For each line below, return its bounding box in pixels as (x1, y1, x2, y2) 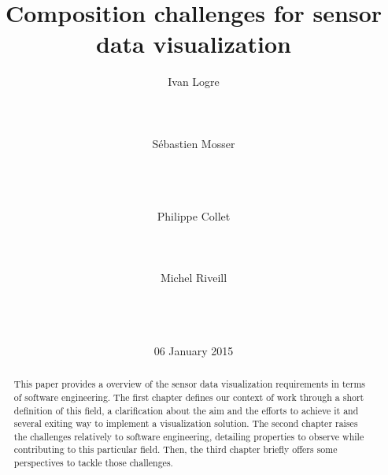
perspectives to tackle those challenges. (13, 456, 173, 469)
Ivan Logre (168, 73, 220, 90)
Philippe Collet (157, 208, 231, 225)
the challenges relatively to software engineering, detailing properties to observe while (13, 429, 364, 443)
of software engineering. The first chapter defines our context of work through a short (13, 390, 364, 403)
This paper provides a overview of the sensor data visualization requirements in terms (13, 377, 366, 391)
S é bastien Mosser (152, 135, 235, 151)
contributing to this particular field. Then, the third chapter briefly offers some (13, 443, 338, 456)
